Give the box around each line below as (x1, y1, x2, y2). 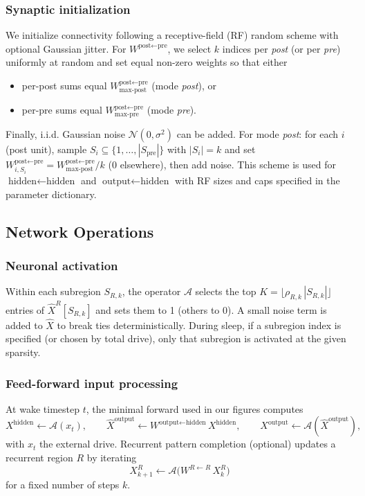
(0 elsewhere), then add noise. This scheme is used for (108, 157, 337, 171)
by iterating (86, 450, 137, 465)
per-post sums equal (21, 78, 107, 92)
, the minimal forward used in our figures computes (86, 401, 303, 416)
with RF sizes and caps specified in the (175, 172, 340, 187)
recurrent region (6, 450, 73, 465)
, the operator (122, 284, 181, 299)
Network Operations (6, 220, 154, 242)
